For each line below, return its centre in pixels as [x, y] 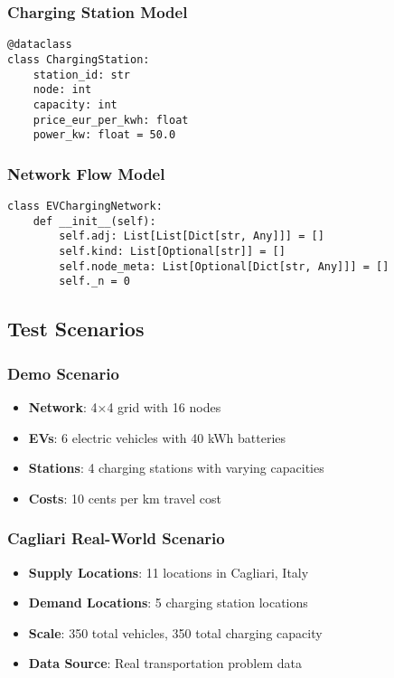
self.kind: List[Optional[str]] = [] [172, 251]
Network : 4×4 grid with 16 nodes [125, 406]
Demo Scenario [63, 373]
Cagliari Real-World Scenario [116, 538]
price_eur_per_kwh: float [111, 120]
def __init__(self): [94, 221]
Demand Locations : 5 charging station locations [168, 603]
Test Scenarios [76, 329]
